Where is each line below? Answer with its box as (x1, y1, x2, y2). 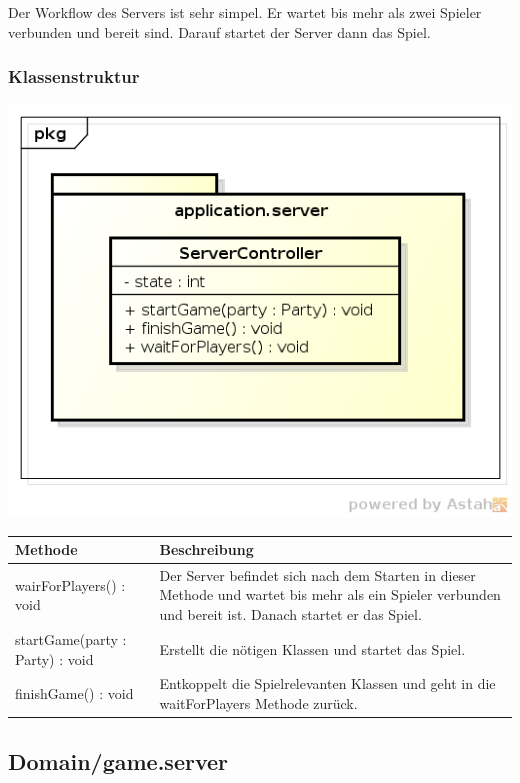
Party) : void (15, 648, 94, 669)
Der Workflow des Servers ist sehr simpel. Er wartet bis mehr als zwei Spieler (8, 2, 482, 22)
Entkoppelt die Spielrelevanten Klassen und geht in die (159, 673, 496, 694)
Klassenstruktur (8, 64, 140, 89)
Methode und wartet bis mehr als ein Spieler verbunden (159, 584, 501, 605)
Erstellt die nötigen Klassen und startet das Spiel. (159, 638, 466, 659)
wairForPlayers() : (15, 574, 126, 595)
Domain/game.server (8, 746, 228, 777)
